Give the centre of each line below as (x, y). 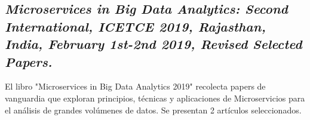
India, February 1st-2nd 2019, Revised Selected (154, 44)
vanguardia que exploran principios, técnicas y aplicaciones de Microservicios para (155, 98)
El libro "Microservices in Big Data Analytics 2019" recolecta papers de (135, 86)
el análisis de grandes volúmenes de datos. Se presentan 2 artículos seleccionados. (153, 110)
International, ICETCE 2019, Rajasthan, (135, 26)
